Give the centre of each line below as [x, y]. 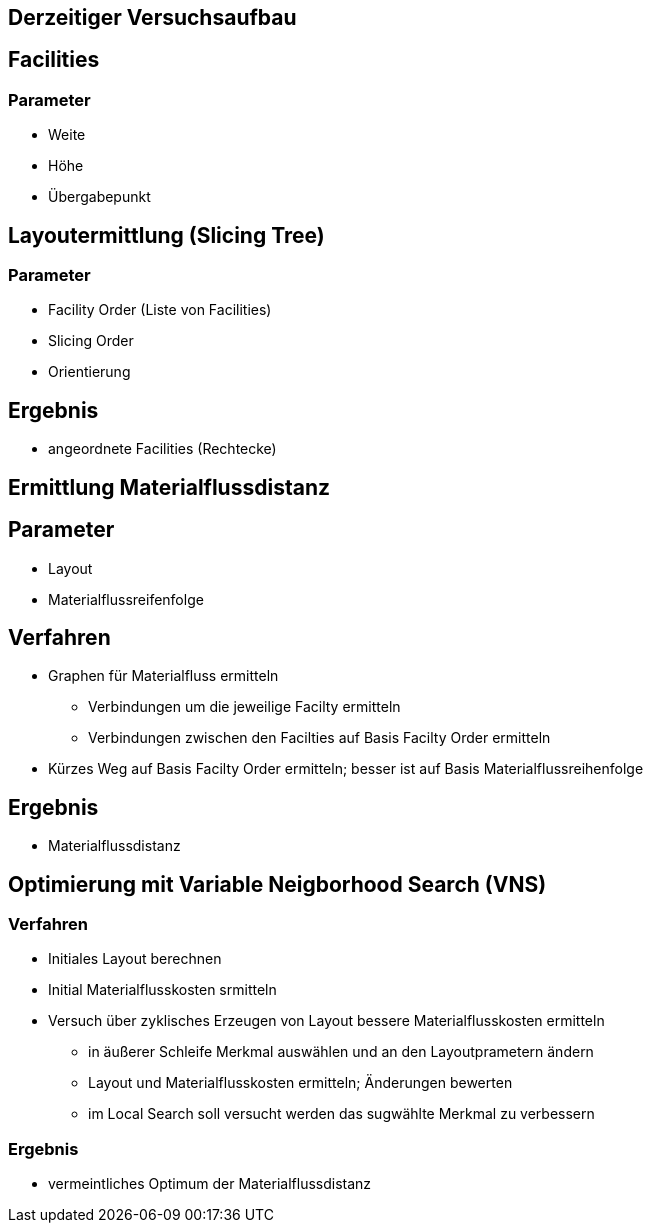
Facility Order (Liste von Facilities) [160, 310]
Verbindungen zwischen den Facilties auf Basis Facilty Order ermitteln [319, 738]
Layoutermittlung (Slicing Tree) [166, 235]
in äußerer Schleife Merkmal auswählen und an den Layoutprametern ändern [341, 1052]
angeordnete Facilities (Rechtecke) [162, 449]
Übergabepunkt [99, 197]
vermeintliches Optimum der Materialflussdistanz [210, 1184]
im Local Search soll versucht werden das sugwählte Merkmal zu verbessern [341, 1114]
